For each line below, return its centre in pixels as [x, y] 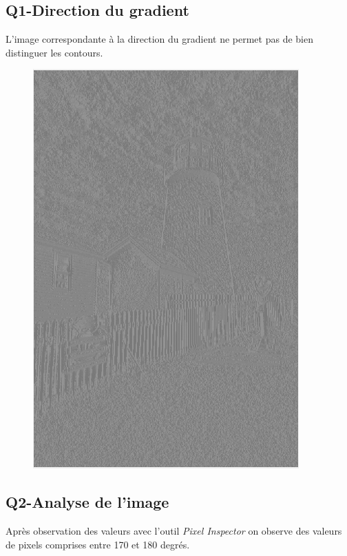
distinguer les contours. [54, 52]
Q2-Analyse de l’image [87, 502]
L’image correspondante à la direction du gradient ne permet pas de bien [159, 39]
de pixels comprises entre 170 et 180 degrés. [98, 544]
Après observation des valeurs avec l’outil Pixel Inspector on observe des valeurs [174, 531]
